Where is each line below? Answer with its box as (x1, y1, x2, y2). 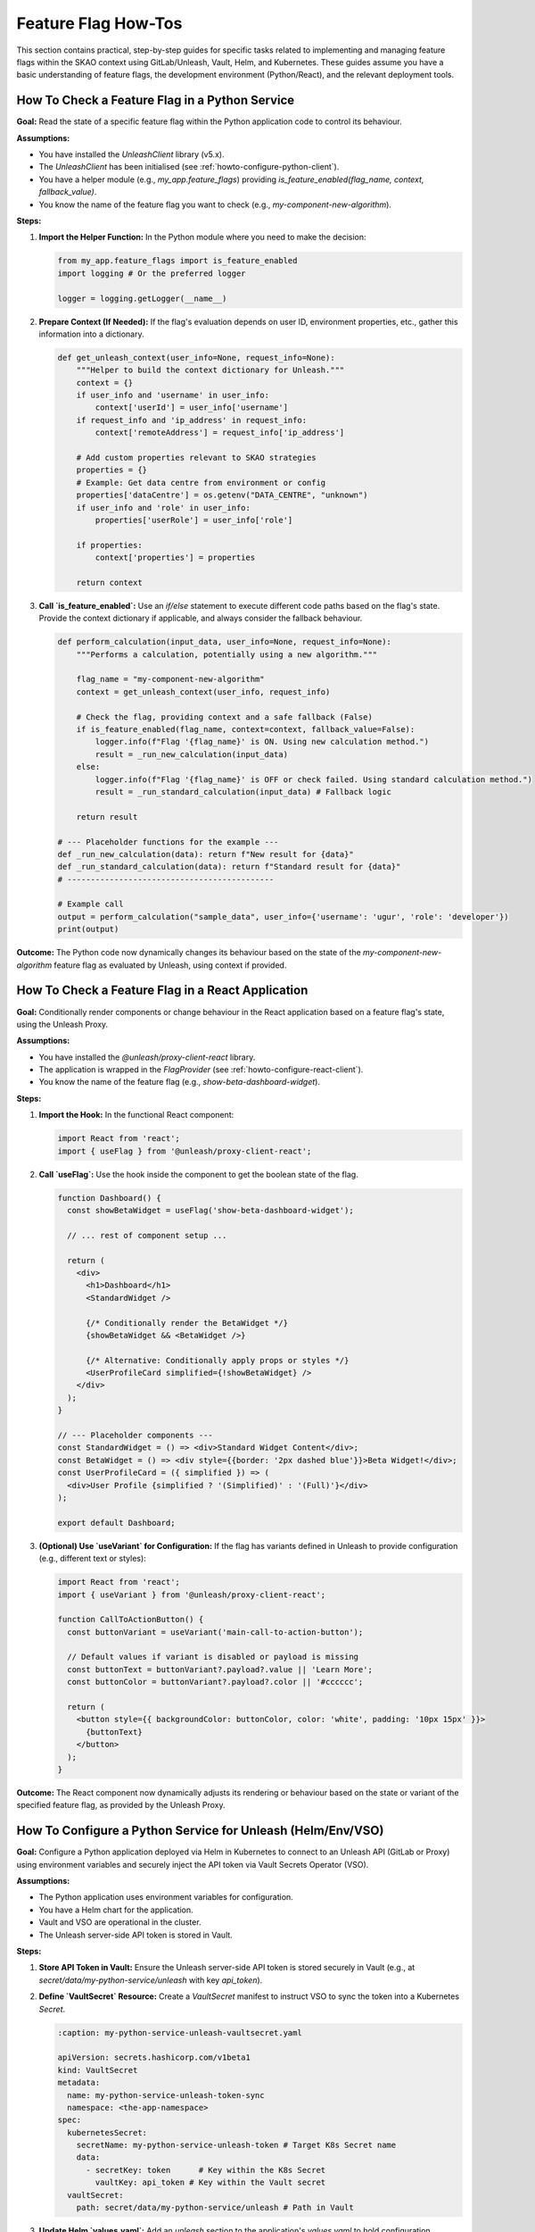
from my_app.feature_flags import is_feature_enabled (57, 255, 298, 266)
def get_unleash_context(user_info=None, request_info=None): (57, 353, 335, 362)
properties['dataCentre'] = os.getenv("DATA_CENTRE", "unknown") (76, 490, 368, 500)
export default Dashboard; (57, 1518, 176, 1528)
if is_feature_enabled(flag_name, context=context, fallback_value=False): (76, 724, 416, 734)
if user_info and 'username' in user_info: (76, 390, 269, 401)
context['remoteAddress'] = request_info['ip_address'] (95, 428, 345, 437)
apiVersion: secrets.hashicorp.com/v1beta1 (57, 2053, 251, 2062)
